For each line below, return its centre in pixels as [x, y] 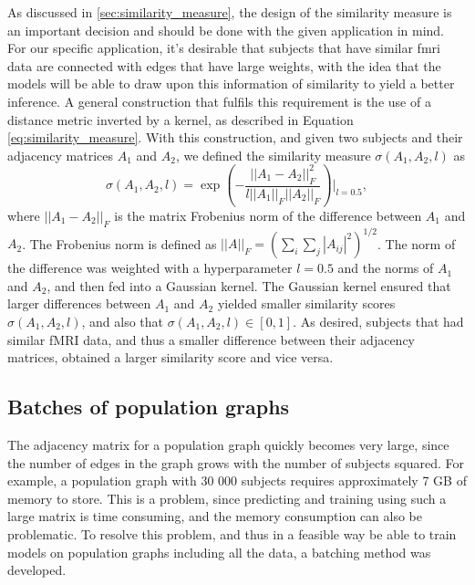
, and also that [123, 321]
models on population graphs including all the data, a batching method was [219, 552]
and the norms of [386, 268]
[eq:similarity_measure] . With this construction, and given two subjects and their [235, 137]
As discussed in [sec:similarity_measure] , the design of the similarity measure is [230, 12]
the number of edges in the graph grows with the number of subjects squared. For [236, 462]
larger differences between [79, 303]
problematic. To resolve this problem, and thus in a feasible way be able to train [232, 533]
